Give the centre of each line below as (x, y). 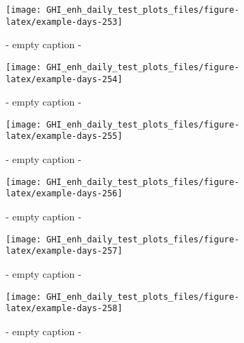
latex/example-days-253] (64, 22)
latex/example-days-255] (64, 136)
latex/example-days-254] (64, 79)
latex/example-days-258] (64, 309)
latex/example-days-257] (64, 251)
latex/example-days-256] (64, 194)
